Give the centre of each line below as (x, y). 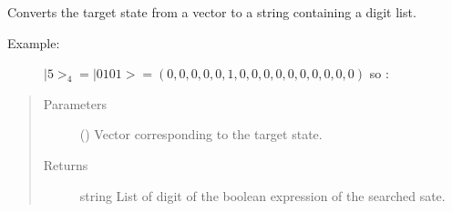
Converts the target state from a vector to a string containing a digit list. (212, 12)
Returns (66, 164)
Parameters (75, 103)
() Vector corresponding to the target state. (201, 134)
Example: (34, 42)
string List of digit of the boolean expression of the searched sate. (262, 195)
